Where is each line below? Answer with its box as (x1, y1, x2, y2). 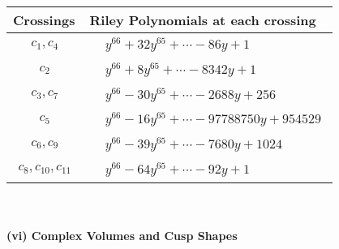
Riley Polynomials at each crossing (89, 11, 316, 29)
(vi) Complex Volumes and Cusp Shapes (6, 227, 238, 244)
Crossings (13, 11, 75, 29)
